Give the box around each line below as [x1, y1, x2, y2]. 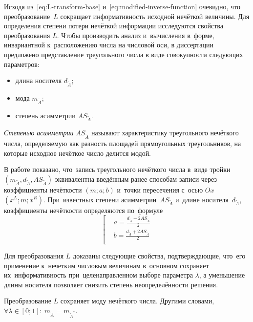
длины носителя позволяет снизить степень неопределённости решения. [4, 279, 218, 289]
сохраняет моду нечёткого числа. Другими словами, [60, 296, 214, 306]
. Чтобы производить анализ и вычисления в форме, [57, 30, 214, 40]
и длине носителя [175, 194, 229, 204]
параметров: [4, 59, 40, 69]
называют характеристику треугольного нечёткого [91, 128, 239, 138]
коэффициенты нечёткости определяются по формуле [4, 205, 163, 215]
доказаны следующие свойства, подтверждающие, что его [73, 250, 246, 260]
